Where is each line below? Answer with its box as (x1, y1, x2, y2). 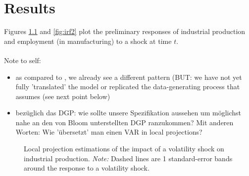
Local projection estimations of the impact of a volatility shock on (24, 143, 224, 154)
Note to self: (4, 55, 41, 65)
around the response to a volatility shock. (24, 163, 149, 173)
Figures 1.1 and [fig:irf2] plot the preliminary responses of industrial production (4, 26, 246, 36)
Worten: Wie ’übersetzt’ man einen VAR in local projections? (15, 127, 202, 137)
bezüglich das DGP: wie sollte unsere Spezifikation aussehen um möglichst (15, 107, 241, 118)
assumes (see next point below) (15, 91, 110, 101)
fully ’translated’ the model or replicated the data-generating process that (15, 81, 240, 92)
